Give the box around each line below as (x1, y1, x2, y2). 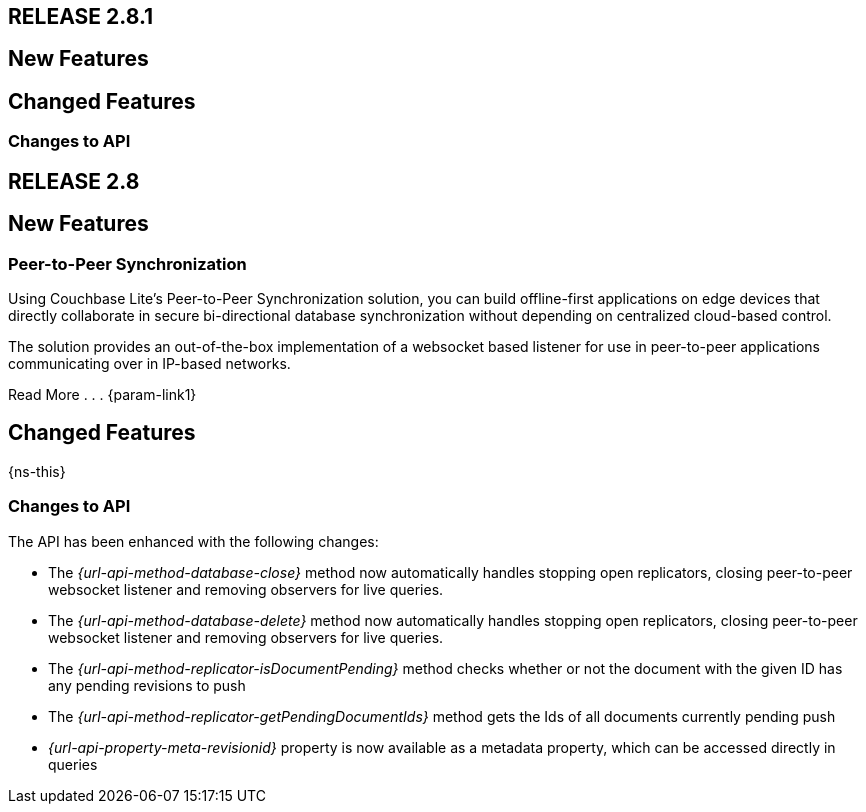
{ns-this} (8, 462, 66, 480)
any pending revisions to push (48, 676, 246, 694)
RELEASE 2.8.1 (8, 4, 154, 29)
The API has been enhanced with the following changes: (8, 532, 379, 550)
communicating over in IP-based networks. (8, 354, 291, 372)
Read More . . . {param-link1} (8, 385, 197, 403)
